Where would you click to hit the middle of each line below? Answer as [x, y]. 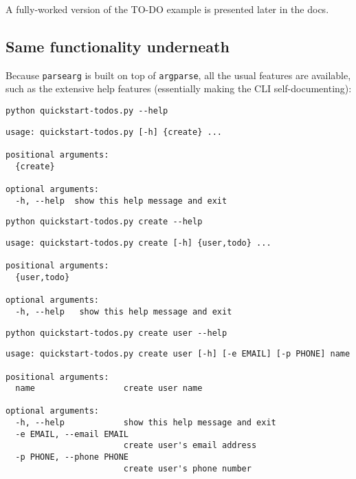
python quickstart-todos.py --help [87, 111]
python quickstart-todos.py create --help [104, 222]
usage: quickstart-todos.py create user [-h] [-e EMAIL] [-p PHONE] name [178, 354]
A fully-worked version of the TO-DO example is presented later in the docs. [167, 9]
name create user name [109, 388]
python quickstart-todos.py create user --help [116, 333]
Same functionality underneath [118, 46]
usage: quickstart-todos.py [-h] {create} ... [114, 132]
